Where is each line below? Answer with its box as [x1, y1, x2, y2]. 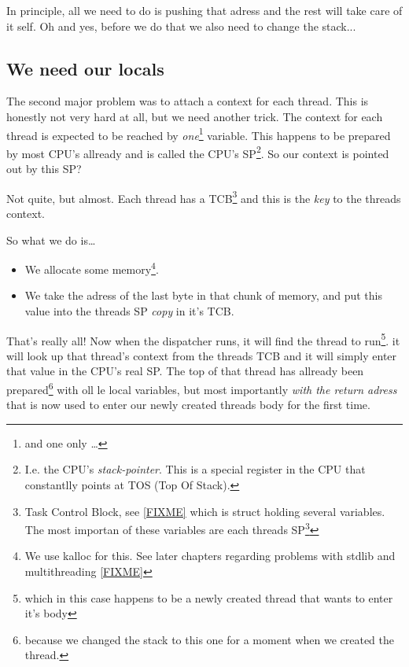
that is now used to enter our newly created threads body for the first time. [6, 396, 370, 413]
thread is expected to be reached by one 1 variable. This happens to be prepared [6, 124, 391, 143]
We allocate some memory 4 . [24, 259, 159, 277]
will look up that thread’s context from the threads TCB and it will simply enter [6, 347, 397, 363]
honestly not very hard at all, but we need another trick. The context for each [6, 108, 383, 124]
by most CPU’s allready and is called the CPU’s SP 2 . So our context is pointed [6, 142, 389, 161]
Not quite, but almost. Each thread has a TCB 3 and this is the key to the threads [6, 187, 401, 206]
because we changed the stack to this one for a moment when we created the [24, 631, 395, 647]
